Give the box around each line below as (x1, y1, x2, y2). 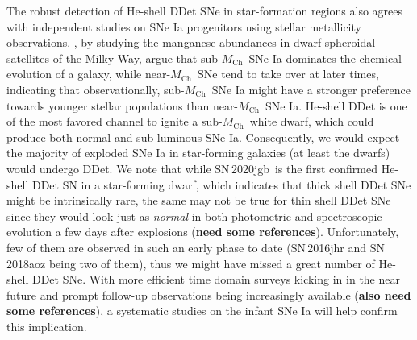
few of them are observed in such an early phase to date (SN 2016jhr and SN (6, 238, 385, 255)
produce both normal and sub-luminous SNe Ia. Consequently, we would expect (6, 128, 400, 145)
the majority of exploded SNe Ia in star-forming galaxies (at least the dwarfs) (6, 144, 390, 161)
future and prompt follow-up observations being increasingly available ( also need (6, 286, 411, 303)
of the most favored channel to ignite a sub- (6, 113, 223, 130)
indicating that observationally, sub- (6, 81, 185, 97)
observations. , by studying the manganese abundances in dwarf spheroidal (6, 34, 376, 51)
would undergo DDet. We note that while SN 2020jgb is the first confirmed (6, 160, 377, 176)
